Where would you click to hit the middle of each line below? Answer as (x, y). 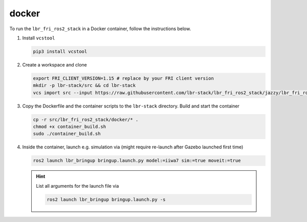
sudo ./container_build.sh (67, 134)
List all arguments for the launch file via (78, 186)
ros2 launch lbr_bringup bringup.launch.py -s (106, 199)
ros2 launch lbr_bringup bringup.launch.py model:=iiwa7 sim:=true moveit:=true (137, 161)
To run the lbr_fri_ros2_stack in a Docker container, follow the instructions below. (100, 29)
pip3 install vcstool (60, 51)
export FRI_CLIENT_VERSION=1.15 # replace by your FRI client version (124, 78)
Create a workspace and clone (54, 64)
